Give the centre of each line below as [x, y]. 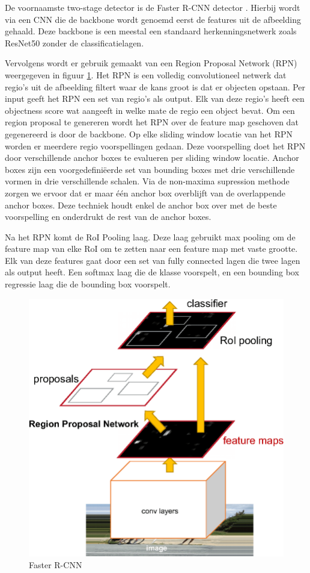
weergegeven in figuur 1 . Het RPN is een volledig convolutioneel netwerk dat [146, 74]
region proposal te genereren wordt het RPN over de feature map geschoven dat [152, 122]
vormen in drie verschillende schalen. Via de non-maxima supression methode [147, 181]
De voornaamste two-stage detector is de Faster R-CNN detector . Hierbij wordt [153, 7]
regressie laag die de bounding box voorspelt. [88, 284]
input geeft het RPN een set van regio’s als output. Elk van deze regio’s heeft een [155, 99]
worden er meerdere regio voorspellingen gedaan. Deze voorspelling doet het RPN [155, 146]
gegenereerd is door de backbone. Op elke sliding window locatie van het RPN [149, 133]
